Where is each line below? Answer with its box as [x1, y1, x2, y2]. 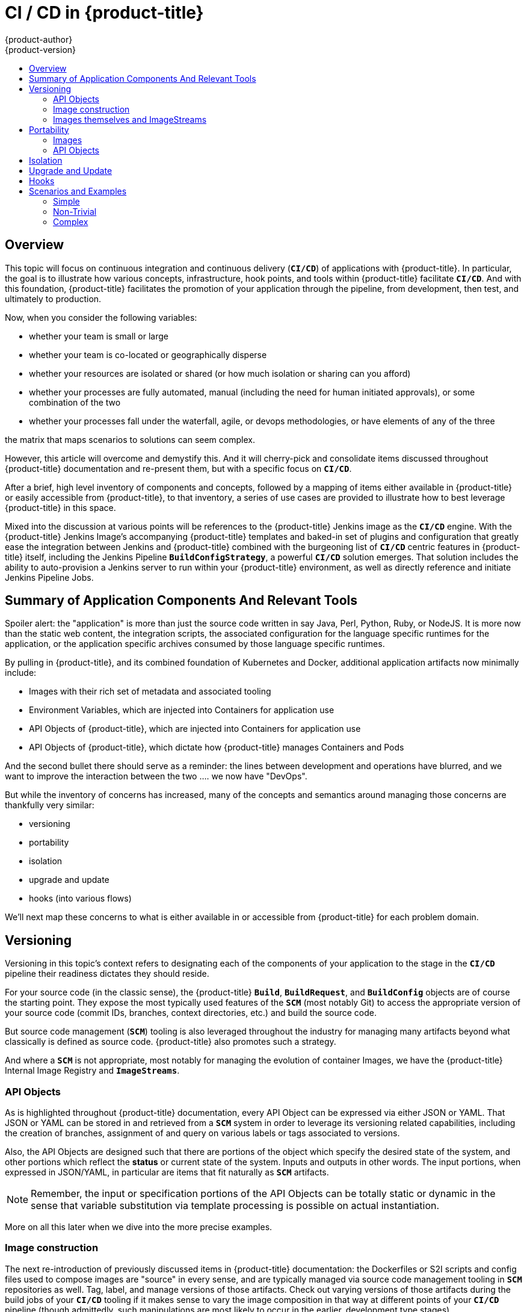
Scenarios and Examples [29, 185, 127, 196]
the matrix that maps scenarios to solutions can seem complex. [5, 434, 255, 445]
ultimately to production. [5, 293, 102, 304]
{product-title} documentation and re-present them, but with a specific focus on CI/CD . [5, 463, 352, 474]
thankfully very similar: [5, 800, 94, 811]
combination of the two [29, 397, 121, 407]
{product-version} [5, 44, 76, 55]
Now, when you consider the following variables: [5, 312, 197, 323]
